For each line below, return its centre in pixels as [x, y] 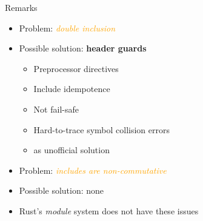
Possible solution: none [62, 190]
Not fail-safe [56, 109]
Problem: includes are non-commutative [93, 170]
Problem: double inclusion [67, 28]
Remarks [21, 7]
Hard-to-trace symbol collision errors [102, 129]
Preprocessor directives [76, 68]
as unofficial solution [72, 150]
